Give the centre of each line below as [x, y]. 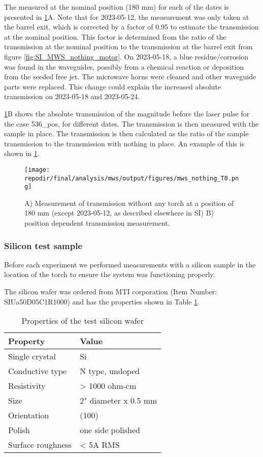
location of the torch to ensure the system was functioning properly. [110, 274]
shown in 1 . [22, 153]
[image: [37, 170]
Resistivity [27, 386]
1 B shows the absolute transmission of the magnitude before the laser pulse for [127, 113]
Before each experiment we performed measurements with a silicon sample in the [130, 264]
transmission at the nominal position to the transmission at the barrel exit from [128, 47]
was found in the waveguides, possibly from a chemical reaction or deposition [124, 66]
